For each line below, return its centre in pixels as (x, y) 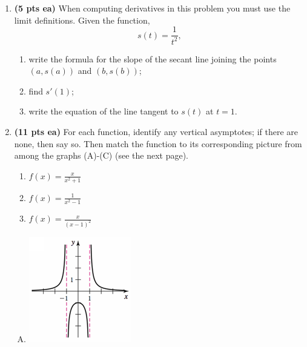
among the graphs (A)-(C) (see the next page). (101, 155)
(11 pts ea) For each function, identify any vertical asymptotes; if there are (156, 131)
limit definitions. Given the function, (82, 20)
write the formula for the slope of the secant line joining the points (153, 58)
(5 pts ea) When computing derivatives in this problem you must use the (152, 8)
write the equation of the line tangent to (104, 111)
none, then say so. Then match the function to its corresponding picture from (158, 143)
